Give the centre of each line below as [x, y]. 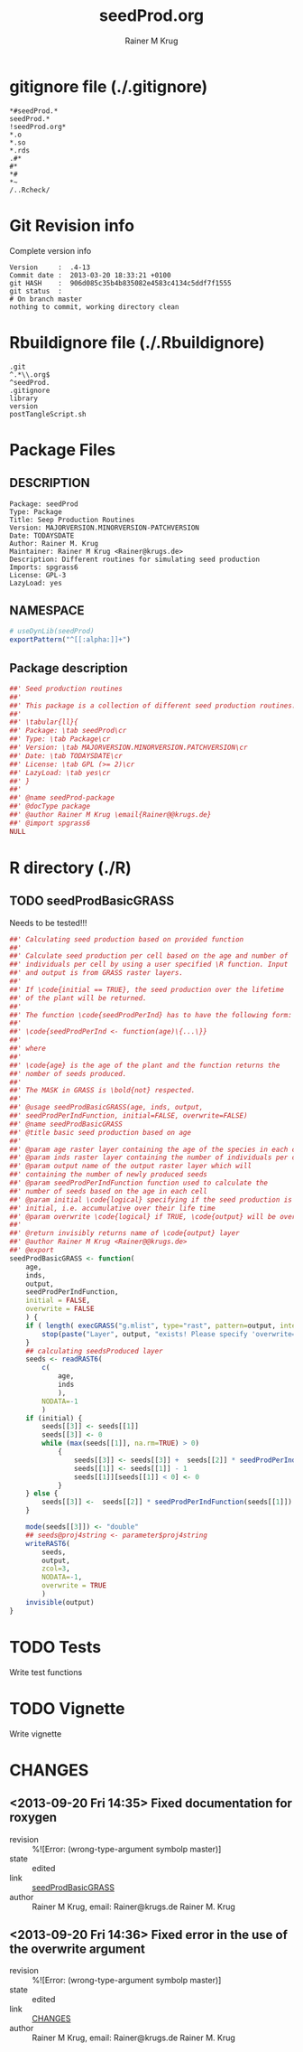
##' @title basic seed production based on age [101, 1132]
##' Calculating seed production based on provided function [127, 939]
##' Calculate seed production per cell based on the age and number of [149, 956]
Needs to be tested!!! [48, 923]
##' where [28, 1049]
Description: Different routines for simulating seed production [134, 559]
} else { [42, 1494]
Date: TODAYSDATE [42, 535]
